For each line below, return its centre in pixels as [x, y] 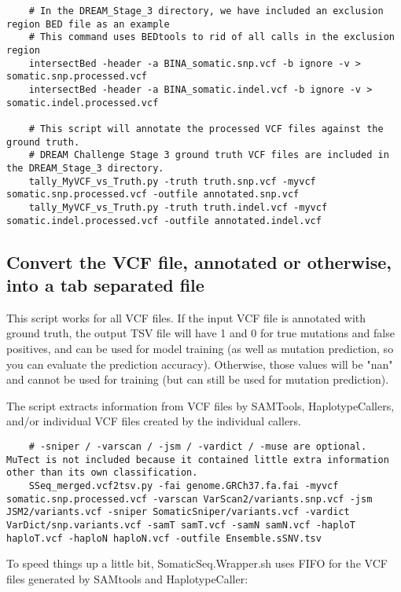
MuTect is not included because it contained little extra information [198, 460]
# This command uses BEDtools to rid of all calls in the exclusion [212, 37]
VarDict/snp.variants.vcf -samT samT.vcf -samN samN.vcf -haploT [181, 525]
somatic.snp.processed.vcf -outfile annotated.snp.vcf [153, 195]
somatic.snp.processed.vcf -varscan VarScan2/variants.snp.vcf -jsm [189, 499]
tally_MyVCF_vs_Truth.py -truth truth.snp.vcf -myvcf [172, 181]
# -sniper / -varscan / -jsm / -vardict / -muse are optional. [198, 446]
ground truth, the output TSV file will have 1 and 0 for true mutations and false [200, 333]
